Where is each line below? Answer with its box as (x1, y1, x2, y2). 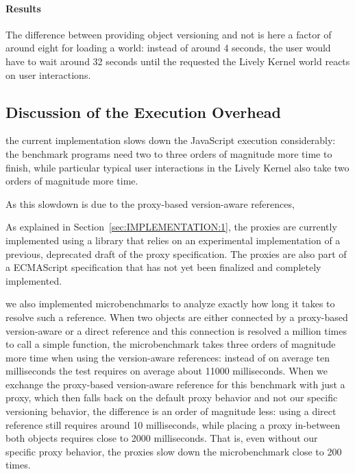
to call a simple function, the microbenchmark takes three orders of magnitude (5, 337, 336, 351)
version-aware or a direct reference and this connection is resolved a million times (5, 323, 347, 337)
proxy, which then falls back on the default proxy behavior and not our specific (5, 390, 338, 405)
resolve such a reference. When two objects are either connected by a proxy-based (5, 309, 348, 324)
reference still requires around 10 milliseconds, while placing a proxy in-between (5, 417, 341, 431)
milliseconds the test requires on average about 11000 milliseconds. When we (5, 364, 328, 378)
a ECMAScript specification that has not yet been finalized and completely (5, 260, 321, 274)
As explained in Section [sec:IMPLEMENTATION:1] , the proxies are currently (5, 220, 337, 234)
